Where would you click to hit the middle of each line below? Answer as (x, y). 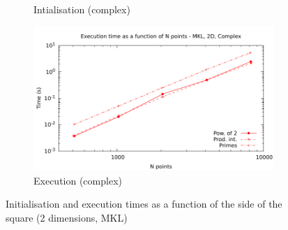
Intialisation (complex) (82, 9)
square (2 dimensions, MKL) (67, 217)
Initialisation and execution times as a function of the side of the (144, 204)
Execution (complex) (78, 180)
